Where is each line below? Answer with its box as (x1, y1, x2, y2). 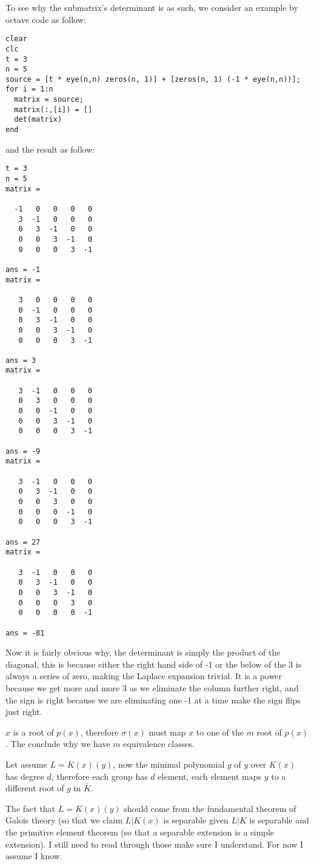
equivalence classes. (123, 737, 195, 750)
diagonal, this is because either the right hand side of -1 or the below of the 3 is (5, 657, 302, 670)
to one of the (196, 725, 244, 738)
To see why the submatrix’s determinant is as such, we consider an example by (5, 1, 298, 13)
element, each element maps (158, 769, 262, 782)
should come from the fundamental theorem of (124, 802, 296, 814)
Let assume (5, 757, 47, 770)
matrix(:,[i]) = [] (14, 105, 93, 114)
